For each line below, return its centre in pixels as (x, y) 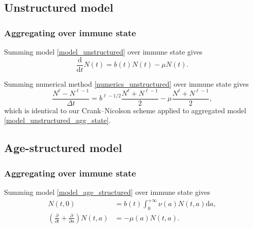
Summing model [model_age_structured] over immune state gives (107, 192)
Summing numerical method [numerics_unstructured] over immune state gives (126, 83)
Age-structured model (63, 148)
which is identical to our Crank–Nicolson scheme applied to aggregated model (125, 110)
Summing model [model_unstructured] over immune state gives (103, 52)
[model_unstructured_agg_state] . (58, 120)
